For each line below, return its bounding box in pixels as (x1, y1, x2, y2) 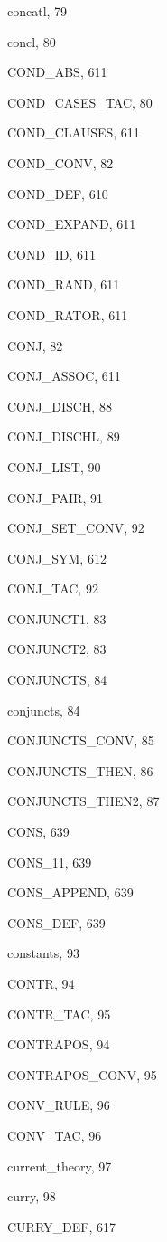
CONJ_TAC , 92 (7, 579, 98, 598)
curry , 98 (7, 1187, 56, 1206)
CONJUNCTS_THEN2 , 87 (7, 792, 160, 811)
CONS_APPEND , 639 (7, 883, 134, 902)
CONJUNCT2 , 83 (7, 640, 107, 659)
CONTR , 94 (7, 974, 75, 992)
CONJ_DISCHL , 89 (7, 427, 120, 446)
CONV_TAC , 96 (7, 1125, 102, 1144)
